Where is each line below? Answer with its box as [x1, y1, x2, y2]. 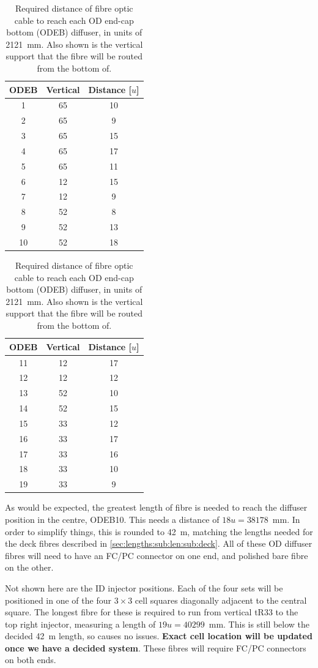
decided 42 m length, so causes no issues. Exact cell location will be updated [5, 629, 312, 642]
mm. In [272, 512, 300, 525]
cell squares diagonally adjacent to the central [135, 593, 307, 606]
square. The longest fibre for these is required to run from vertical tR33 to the [5, 606, 298, 618]
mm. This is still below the [209, 617, 310, 630]
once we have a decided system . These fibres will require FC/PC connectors [5, 641, 306, 654]
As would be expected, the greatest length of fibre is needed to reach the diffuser [5, 501, 308, 514]
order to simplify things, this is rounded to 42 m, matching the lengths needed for [5, 525, 313, 538]
